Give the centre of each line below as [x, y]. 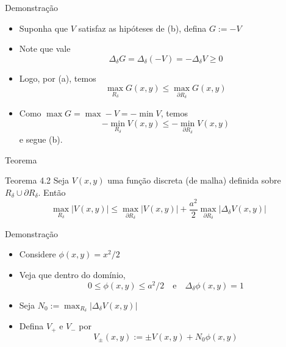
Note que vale [45, 48]
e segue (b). [41, 139]
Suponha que [44, 28]
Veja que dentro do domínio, [72, 274]
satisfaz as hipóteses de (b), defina [142, 28]
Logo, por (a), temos [58, 78]
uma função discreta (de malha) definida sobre [194, 180]
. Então [52, 192]
